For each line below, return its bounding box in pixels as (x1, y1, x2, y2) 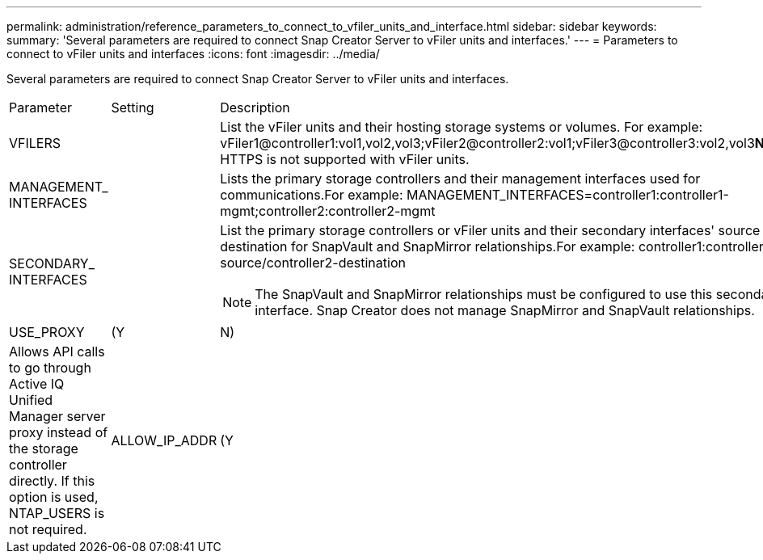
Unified (9, 392, 53, 408)
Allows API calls (9, 343, 105, 360)
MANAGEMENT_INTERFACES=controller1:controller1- (406, 187, 729, 203)
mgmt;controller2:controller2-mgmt (220, 203, 436, 219)
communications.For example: (220, 187, 403, 203)
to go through (9, 360, 91, 376)
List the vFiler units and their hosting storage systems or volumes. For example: (220, 119, 703, 135)
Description (220, 99, 290, 116)
